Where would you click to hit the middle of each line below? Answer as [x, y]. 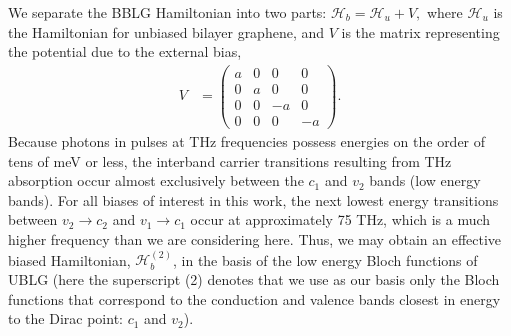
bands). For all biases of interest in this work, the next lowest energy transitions [253, 199]
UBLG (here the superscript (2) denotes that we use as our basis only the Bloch [254, 278]
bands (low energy [425, 180]
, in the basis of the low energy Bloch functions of [325, 259]
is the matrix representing [420, 31]
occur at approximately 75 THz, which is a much [340, 219]
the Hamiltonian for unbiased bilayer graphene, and [166, 31]
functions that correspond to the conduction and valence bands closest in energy [254, 298]
